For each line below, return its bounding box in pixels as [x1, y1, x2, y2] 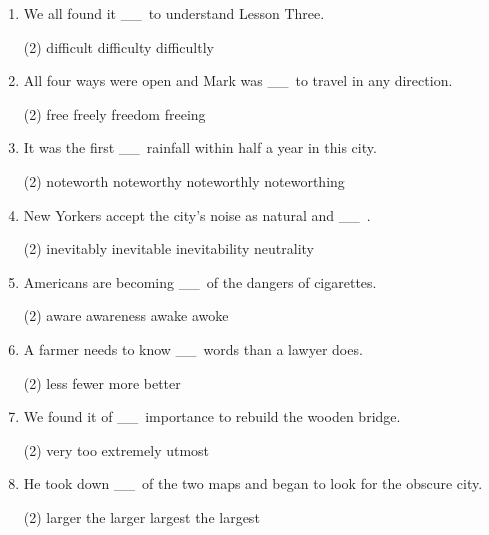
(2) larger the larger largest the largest [23, 506, 260, 527]
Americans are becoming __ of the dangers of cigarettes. [23, 271, 377, 292]
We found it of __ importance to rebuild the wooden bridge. [23, 406, 401, 427]
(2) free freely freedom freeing [23, 103, 206, 124]
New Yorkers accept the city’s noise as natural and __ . [23, 204, 371, 225]
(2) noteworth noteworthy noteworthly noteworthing [23, 170, 345, 191]
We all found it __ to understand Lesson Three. [23, 3, 325, 23]
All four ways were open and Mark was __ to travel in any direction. [23, 70, 453, 91]
